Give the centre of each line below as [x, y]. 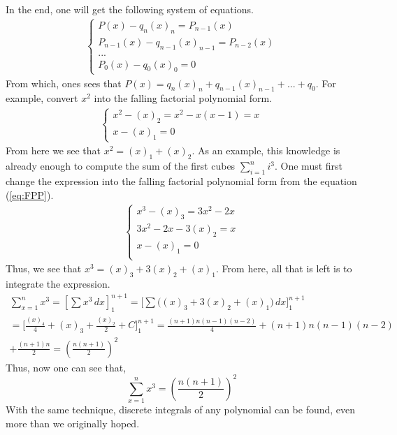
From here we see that [53, 150]
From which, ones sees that [64, 83]
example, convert [42, 98]
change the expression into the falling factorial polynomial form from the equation [181, 180]
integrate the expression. [58, 284]
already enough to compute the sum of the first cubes [121, 166]
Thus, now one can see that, [66, 367]
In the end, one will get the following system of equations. [130, 9]
